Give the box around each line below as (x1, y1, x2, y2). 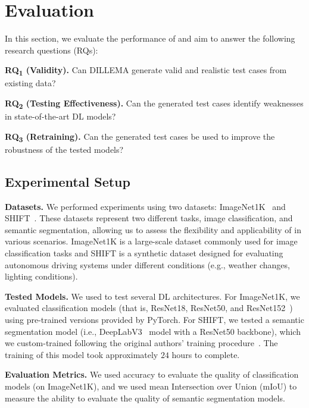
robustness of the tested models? (5, 143, 124, 155)
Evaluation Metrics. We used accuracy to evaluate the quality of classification (5, 368, 299, 381)
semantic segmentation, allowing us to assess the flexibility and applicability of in (5, 223, 301, 236)
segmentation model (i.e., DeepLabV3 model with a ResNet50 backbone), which (5, 325, 301, 337)
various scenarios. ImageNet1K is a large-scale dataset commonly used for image (5, 235, 298, 247)
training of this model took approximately (5, 348, 158, 360)
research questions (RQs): (5, 43, 98, 56)
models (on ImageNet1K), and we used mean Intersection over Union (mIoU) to (5, 379, 297, 392)
